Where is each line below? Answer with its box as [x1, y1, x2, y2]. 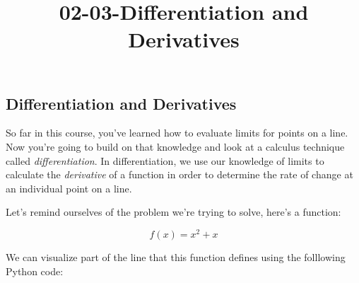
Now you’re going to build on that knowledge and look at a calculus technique [6, 139, 345, 154]
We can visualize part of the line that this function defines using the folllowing [6, 250, 346, 265]
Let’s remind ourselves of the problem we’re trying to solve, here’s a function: [6, 204, 341, 219]
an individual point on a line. [6, 180, 132, 195]
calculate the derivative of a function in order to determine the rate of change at [6, 167, 353, 182]
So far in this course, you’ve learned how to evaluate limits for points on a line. [6, 125, 348, 140]
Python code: [6, 263, 64, 278]
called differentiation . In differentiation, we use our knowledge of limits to [6, 153, 324, 168]
